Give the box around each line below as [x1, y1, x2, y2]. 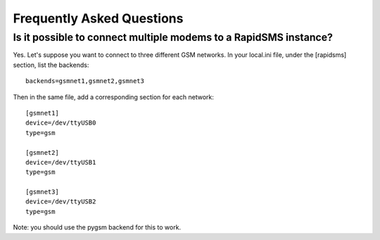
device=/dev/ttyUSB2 [25, 198, 96, 206]
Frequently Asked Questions [13, 11, 184, 26]
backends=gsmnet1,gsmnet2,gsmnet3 [25, 77, 144, 85]
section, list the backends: [13, 61, 89, 69]
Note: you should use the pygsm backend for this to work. [13, 223, 182, 232]
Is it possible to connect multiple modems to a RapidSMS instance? [13, 31, 334, 44]
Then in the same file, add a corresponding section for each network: [13, 92, 215, 101]
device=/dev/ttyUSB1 [25, 158, 96, 166]
